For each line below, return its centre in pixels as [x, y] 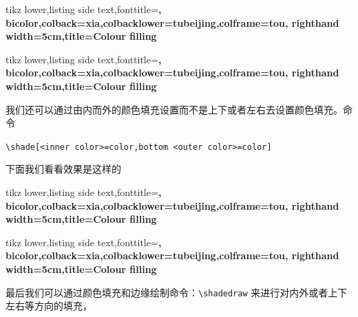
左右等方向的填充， [49, 306]
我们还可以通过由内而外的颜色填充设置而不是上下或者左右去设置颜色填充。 [174, 109]
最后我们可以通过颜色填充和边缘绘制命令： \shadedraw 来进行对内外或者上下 [177, 292]
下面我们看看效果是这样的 [63, 169]
